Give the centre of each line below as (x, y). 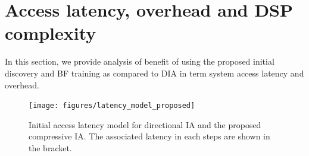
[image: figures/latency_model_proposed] (112, 106)
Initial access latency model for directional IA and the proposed (145, 124)
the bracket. (50, 147)
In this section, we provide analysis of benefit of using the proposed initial (140, 61)
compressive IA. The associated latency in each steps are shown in (149, 136)
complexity (51, 33)
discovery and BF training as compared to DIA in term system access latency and (154, 73)
